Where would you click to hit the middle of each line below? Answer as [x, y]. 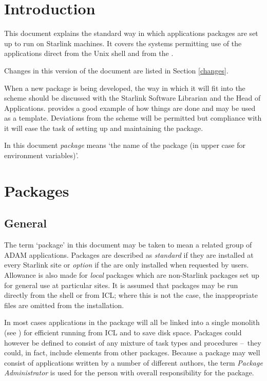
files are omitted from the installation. [64, 305]
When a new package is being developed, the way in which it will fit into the [125, 88]
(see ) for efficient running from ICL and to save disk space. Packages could [123, 332]
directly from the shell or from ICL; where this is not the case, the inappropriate [131, 295]
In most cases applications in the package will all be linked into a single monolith [132, 322]
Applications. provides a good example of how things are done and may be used [130, 108]
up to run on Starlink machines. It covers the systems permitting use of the [123, 43]
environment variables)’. [42, 155]
